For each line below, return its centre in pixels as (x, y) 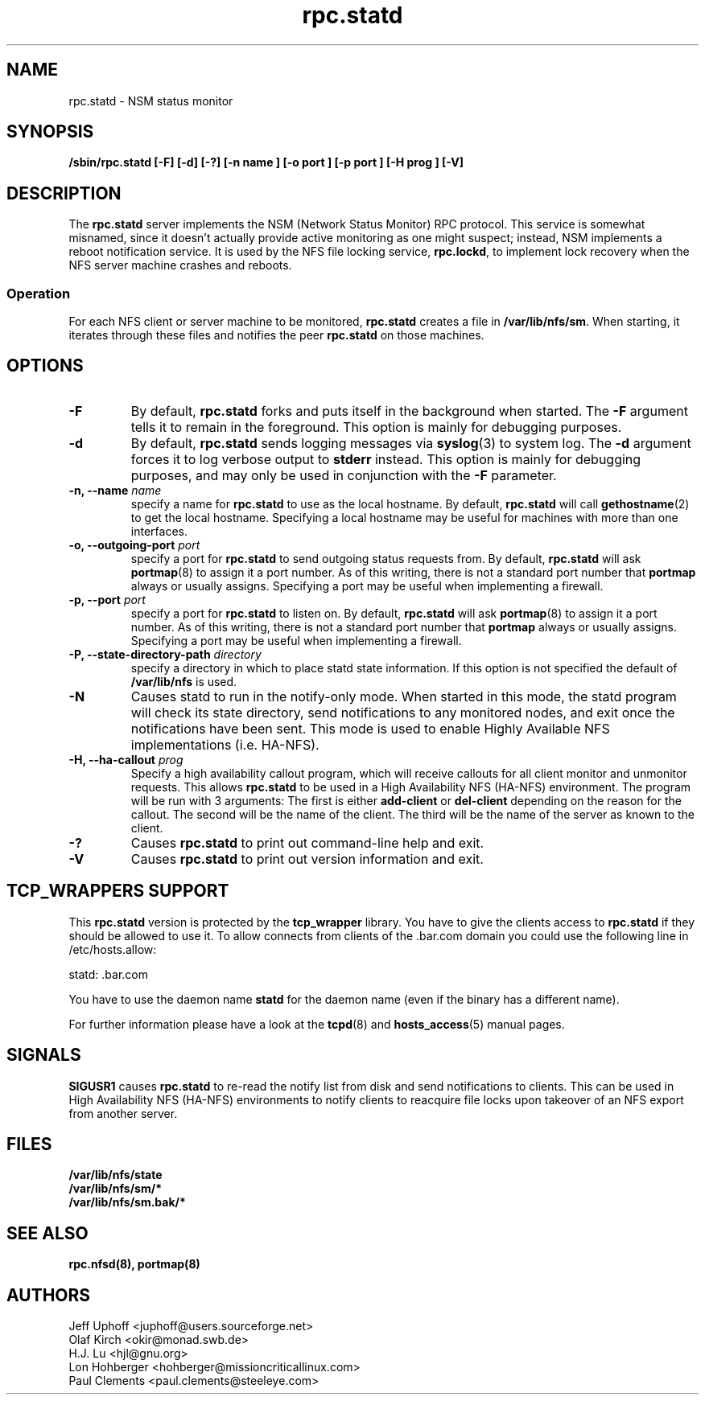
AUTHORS (49, 1295)
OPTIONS (45, 366)
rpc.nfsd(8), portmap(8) (134, 1264)
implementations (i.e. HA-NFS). (225, 744)
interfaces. (159, 531)
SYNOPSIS (50, 132)
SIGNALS (44, 1055)
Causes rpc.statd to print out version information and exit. (307, 859)
